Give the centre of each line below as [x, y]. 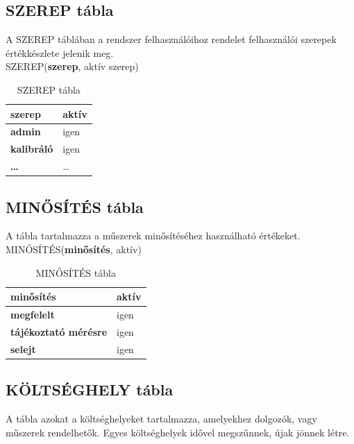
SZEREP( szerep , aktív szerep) [72, 66]
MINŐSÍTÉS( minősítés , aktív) [74, 249]
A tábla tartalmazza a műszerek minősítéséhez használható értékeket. [153, 236]
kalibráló [32, 149]
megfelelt [33, 315]
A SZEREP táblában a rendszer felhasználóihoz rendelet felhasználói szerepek [171, 39]
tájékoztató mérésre [59, 331]
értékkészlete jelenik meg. [60, 52]
